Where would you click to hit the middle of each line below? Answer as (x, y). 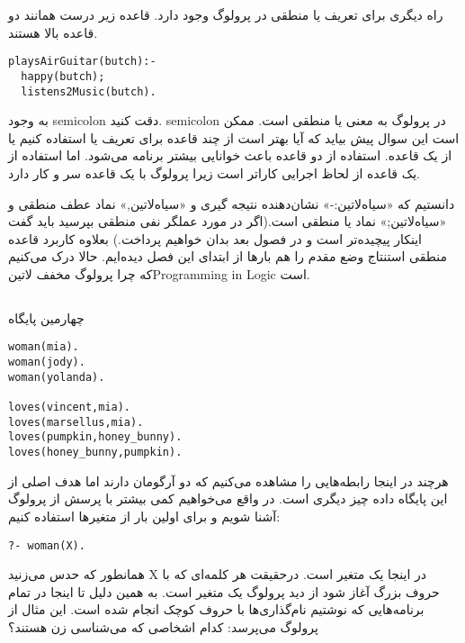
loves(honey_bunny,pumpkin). (95, 453)
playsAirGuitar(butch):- (82, 62)
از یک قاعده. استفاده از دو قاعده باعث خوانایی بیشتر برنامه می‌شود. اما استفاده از (230, 155)
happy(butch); (63, 76)
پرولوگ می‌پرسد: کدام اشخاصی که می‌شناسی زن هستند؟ (163, 626)
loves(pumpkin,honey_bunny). (95, 437)
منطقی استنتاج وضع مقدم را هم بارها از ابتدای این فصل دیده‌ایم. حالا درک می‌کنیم (228, 256)
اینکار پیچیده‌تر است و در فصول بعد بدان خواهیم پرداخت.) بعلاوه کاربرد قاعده (215, 238)
